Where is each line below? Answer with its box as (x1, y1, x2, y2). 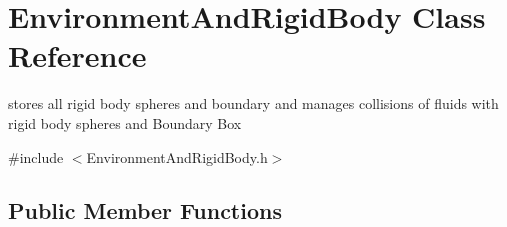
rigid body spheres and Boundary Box (8, 112, 242, 133)
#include (8, 146, 64, 167)
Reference (8, 35, 147, 76)
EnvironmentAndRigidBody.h (86, 146, 268, 167)
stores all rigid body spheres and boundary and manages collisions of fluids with (8, 93, 499, 114)
